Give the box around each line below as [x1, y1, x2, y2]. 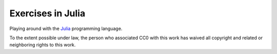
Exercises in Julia [9, 8, 86, 19]
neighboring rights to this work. [9, 42, 76, 48]
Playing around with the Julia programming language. [9, 25, 123, 32]
